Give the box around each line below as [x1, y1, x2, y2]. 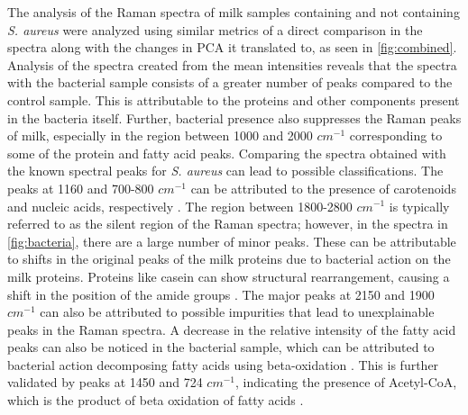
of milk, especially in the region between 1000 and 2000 [7, 126, 313, 145]
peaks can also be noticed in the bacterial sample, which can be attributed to [7, 338, 435, 356]
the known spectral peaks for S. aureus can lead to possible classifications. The [7, 161, 444, 180]
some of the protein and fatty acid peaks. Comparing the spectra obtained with [7, 143, 446, 162]
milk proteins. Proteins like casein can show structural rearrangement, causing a [7, 266, 450, 285]
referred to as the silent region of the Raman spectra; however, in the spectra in [7, 214, 448, 233]
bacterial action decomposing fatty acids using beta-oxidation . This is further [7, 355, 439, 374]
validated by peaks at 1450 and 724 [7, 373, 203, 392]
